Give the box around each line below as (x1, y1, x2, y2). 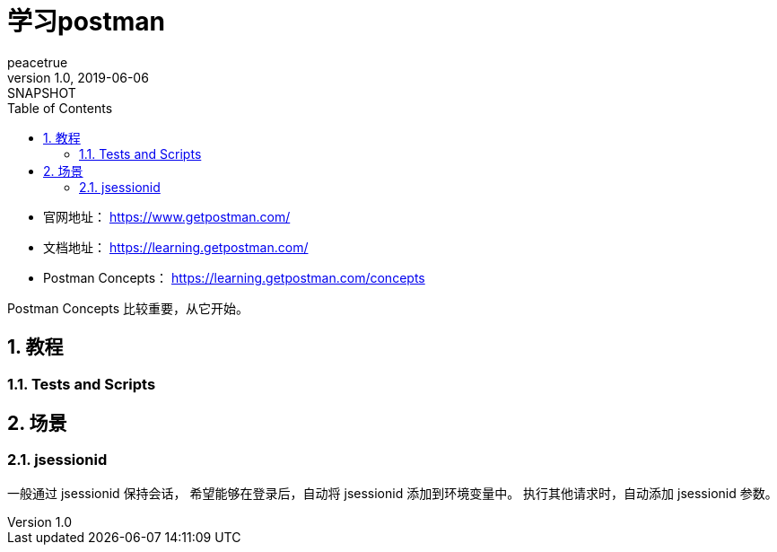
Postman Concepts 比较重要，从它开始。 (7, 300, 249, 316)
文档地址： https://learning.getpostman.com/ (43, 239, 309, 255)
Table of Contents (7, 100, 113, 116)
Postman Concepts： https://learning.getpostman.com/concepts (43, 269, 425, 285)
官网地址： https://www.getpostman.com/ (43, 208, 291, 224)
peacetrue (7, 54, 68, 70)
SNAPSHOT (7, 84, 76, 101)
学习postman (7, 6, 165, 37)
